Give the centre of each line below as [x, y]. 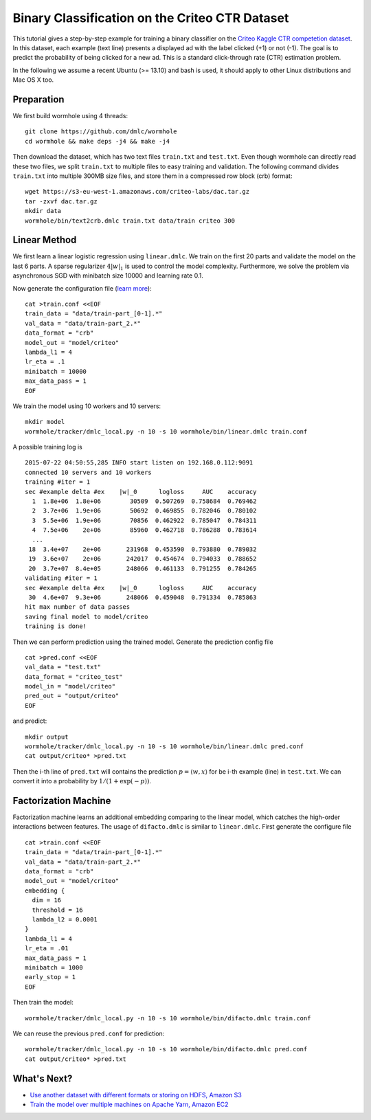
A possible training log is [47, 447]
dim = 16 [47, 900]
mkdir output [47, 737]
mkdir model [45, 422]
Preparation [38, 99]
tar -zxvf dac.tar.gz [61, 201]
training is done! [56, 626]
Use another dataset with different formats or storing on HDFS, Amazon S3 [136, 1095]
